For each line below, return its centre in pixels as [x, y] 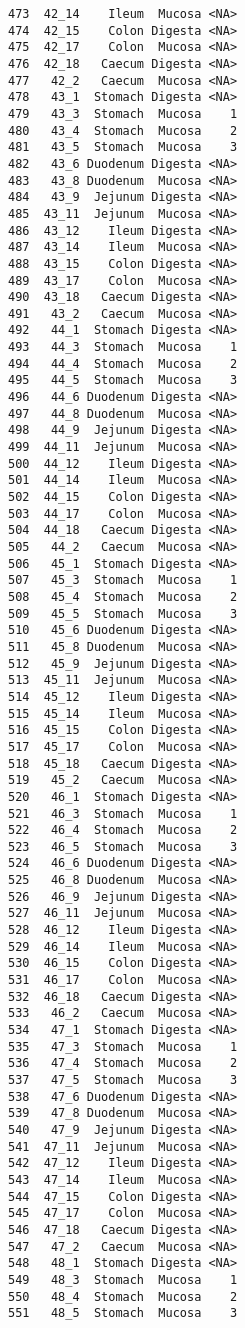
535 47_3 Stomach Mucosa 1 [123, 1046]
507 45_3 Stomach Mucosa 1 [123, 580]
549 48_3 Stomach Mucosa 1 [123, 1279]
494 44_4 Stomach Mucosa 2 [123, 363]
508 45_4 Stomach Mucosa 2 [123, 596]
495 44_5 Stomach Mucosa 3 [123, 380]
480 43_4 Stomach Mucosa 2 [123, 130]
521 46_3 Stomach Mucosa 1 [123, 813]
